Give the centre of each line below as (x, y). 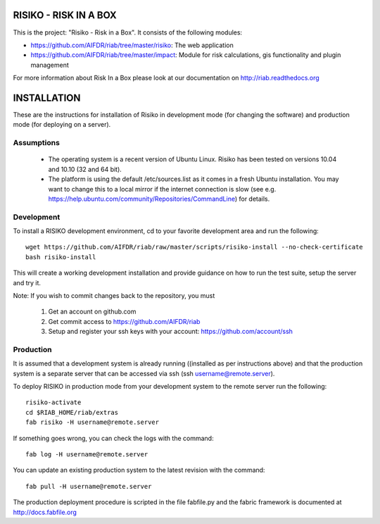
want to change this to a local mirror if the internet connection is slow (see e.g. (162, 189)
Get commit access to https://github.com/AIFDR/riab (124, 321)
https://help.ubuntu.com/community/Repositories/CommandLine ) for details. (159, 199)
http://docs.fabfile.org (45, 512)
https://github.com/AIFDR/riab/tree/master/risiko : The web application (132, 45)
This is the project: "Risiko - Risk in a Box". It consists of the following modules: (128, 32)
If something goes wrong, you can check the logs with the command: (113, 438)
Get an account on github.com (92, 312)
